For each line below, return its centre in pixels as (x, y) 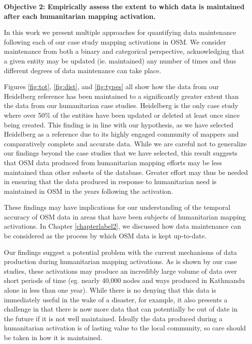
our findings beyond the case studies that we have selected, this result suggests (121, 153)
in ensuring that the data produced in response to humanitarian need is (110, 181)
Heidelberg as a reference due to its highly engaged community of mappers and (121, 134)
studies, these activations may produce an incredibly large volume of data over (120, 271)
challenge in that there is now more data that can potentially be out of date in (121, 309)
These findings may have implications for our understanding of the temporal (117, 207)
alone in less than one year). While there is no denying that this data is (110, 290)
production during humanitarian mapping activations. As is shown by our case (120, 261)
